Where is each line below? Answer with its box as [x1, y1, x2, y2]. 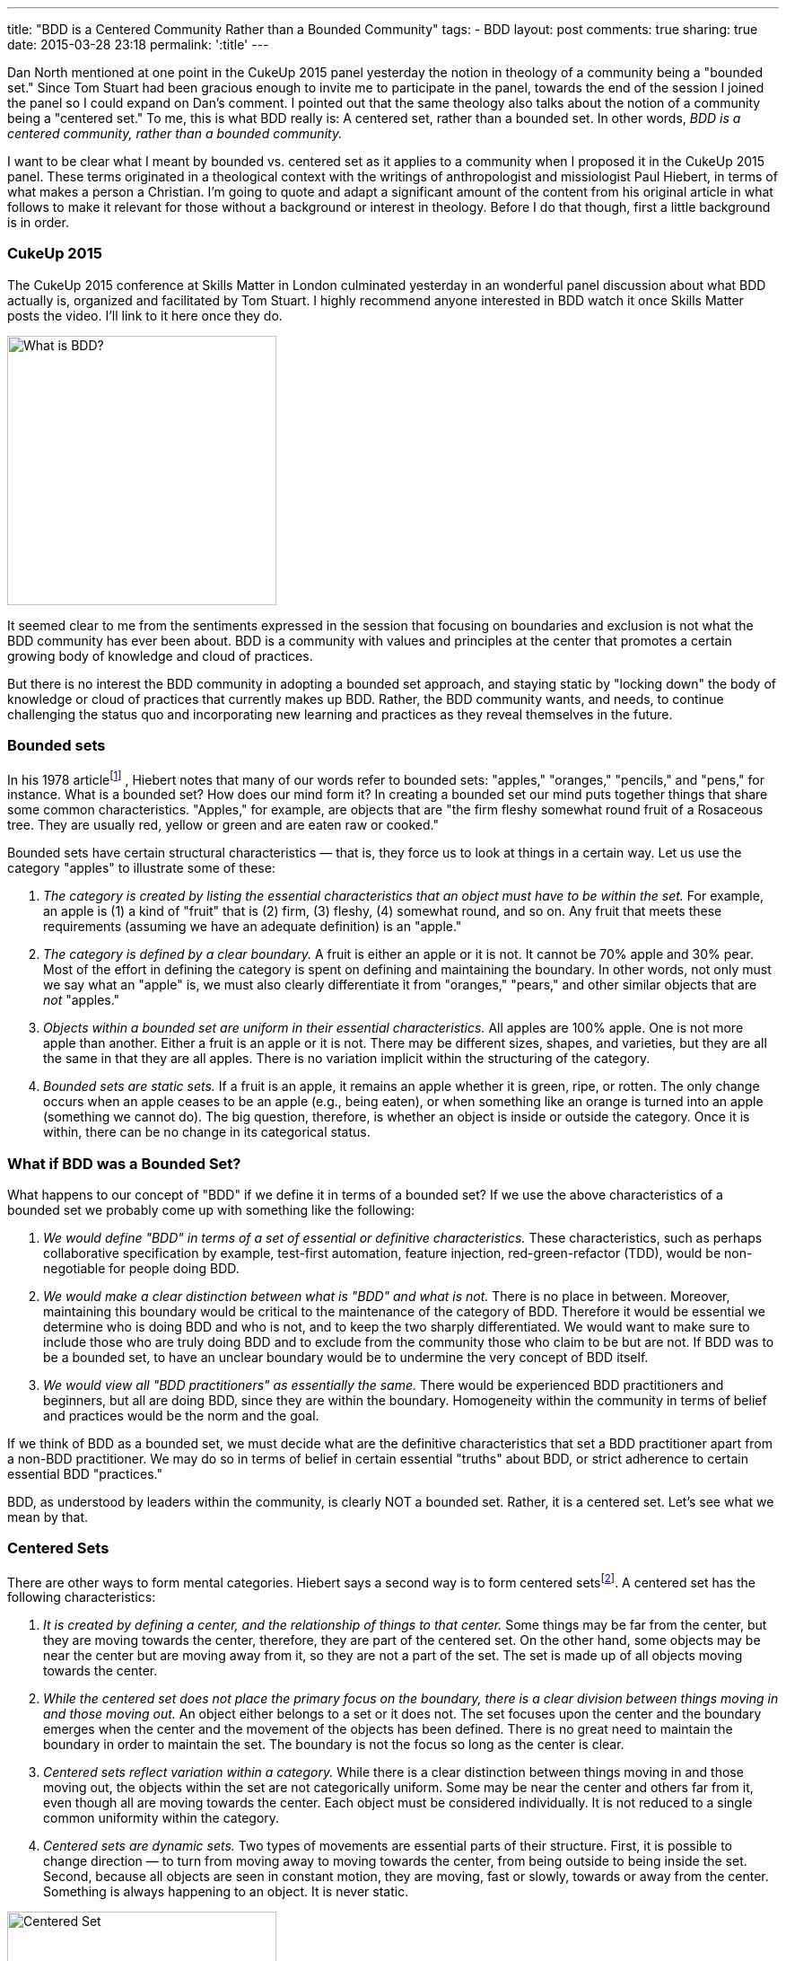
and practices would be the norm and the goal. [43, 1407, 319, 1423]
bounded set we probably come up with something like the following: [7, 1201, 415, 1218]
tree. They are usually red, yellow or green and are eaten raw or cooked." [7, 817, 440, 833]
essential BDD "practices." [7, 1465, 162, 1482]
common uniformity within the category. [43, 1810, 280, 1826]
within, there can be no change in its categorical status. [43, 1124, 371, 1140]
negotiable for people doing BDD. [43, 1260, 240, 1276]
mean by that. [7, 1508, 89, 1525]
